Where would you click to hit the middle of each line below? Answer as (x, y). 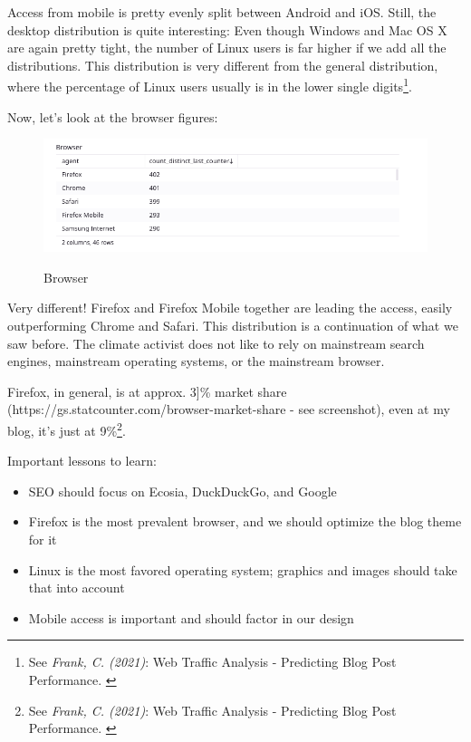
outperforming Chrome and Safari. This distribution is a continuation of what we (233, 326)
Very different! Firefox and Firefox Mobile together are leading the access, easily (230, 308)
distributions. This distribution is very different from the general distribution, (223, 65)
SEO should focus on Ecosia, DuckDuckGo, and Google (183, 491)
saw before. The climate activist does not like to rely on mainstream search (216, 343)
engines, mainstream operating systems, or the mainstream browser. (196, 361)
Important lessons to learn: (82, 461)
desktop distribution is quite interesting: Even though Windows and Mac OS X (227, 29)
